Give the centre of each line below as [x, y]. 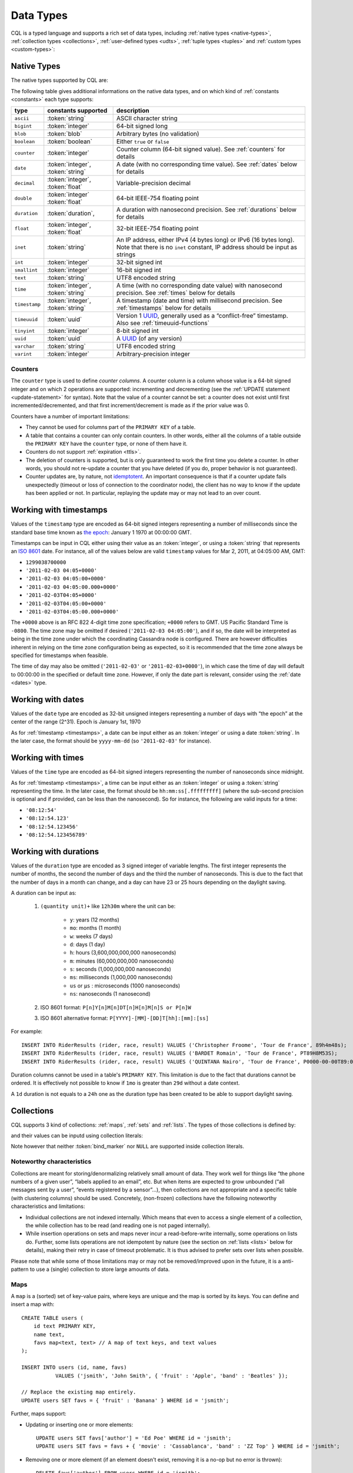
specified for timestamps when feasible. [59, 655]
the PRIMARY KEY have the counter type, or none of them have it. [106, 443]
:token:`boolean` [70, 141]
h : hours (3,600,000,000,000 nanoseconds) [123, 953]
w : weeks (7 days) [91, 936]
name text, [49, 1334]
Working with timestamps [59, 510]
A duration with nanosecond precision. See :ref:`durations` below [207, 210]
